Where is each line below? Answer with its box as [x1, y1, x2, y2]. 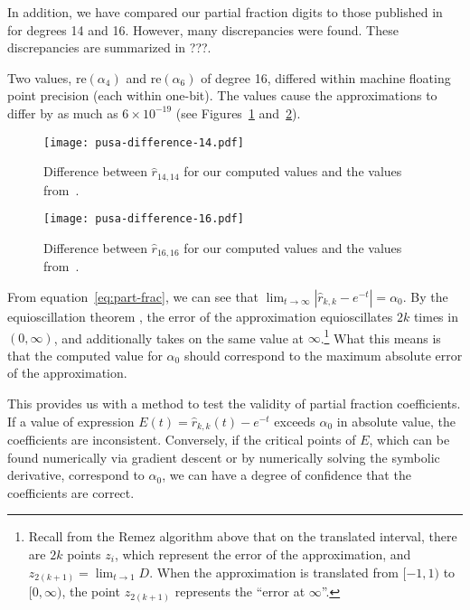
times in [413, 306, 458, 325]
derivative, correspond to [7, 465, 145, 484]
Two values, [7, 68, 72, 87]
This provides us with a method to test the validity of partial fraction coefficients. [7, 394, 461, 412]
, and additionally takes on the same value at [53, 328, 304, 347]
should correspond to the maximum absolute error [183, 345, 463, 364]
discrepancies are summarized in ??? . [7, 38, 211, 57]
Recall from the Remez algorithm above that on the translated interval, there [28, 527, 457, 546]
